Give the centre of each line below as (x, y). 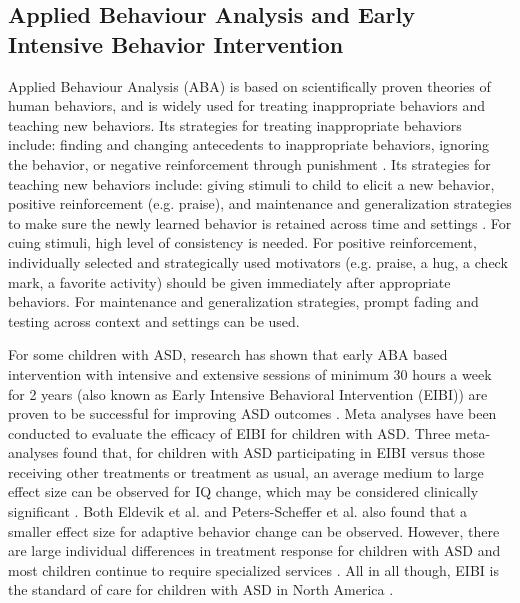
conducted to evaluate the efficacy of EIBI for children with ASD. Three (229, 432)
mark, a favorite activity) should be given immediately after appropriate (229, 281)
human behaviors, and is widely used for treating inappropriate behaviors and (247, 105)
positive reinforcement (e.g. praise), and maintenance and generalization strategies (260, 203)
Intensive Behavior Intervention (176, 43)
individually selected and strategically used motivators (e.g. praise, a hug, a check (258, 261)
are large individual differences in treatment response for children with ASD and (254, 550)
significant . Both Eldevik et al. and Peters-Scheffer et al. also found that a (238, 511)
